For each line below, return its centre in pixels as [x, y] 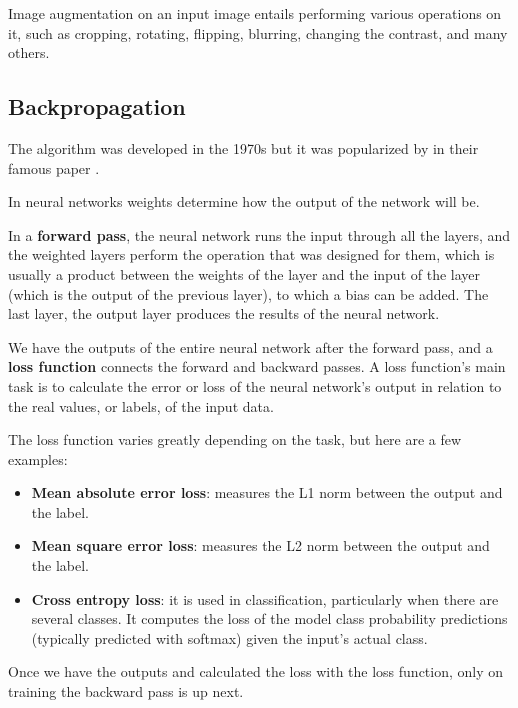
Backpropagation [97, 106]
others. [29, 52]
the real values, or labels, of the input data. [141, 405]
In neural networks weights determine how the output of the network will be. [244, 201]
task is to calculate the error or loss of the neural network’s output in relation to [255, 385]
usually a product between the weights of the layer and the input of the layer [244, 273]
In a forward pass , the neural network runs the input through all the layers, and [259, 234]
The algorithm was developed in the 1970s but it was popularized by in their [243, 147]
